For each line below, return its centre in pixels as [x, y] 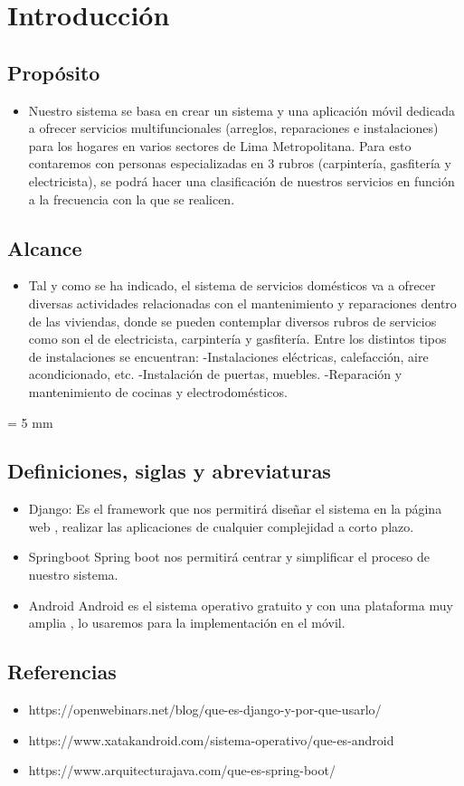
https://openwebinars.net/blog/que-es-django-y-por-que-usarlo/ [205, 710]
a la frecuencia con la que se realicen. [132, 199]
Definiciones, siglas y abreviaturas [169, 471]
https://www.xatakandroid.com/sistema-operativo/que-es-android [211, 739]
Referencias [62, 672]
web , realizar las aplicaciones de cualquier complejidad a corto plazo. [221, 526]
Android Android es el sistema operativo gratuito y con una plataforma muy [241, 605]
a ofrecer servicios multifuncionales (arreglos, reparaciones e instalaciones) [233, 128]
